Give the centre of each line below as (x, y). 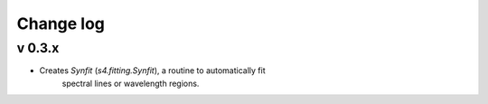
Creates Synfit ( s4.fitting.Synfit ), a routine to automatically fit (152, 71)
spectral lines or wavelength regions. (131, 83)
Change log (61, 24)
